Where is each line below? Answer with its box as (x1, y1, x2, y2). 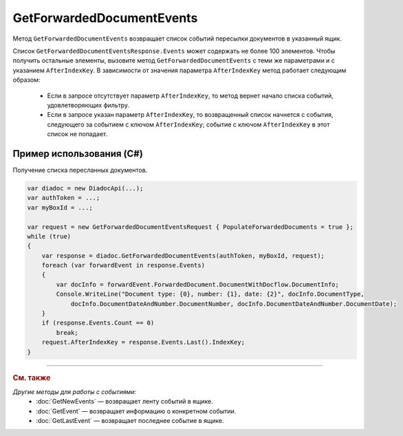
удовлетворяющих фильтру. (47, 100, 130, 109)
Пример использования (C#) (12, 148, 144, 160)
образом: (12, 76, 41, 84)
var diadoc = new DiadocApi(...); (27, 184, 144, 192)
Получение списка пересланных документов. (12, 166, 148, 174)
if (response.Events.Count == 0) (41, 319, 155, 327)
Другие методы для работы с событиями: (12, 387, 137, 395)
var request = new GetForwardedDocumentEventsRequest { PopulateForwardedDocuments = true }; (27, 223, 354, 230)
